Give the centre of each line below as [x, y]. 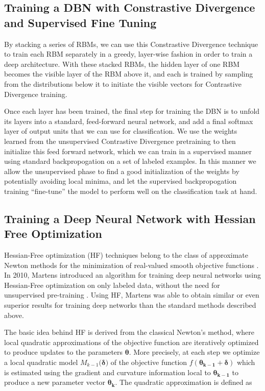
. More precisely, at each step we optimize [194, 352]
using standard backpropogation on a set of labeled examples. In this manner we [130, 161]
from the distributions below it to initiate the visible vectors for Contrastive [123, 83]
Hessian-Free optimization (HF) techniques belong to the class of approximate [126, 255]
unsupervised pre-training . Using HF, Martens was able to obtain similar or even [132, 295]
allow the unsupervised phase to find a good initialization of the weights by [122, 171]
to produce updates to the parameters [64, 352]
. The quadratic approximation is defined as [184, 382]
